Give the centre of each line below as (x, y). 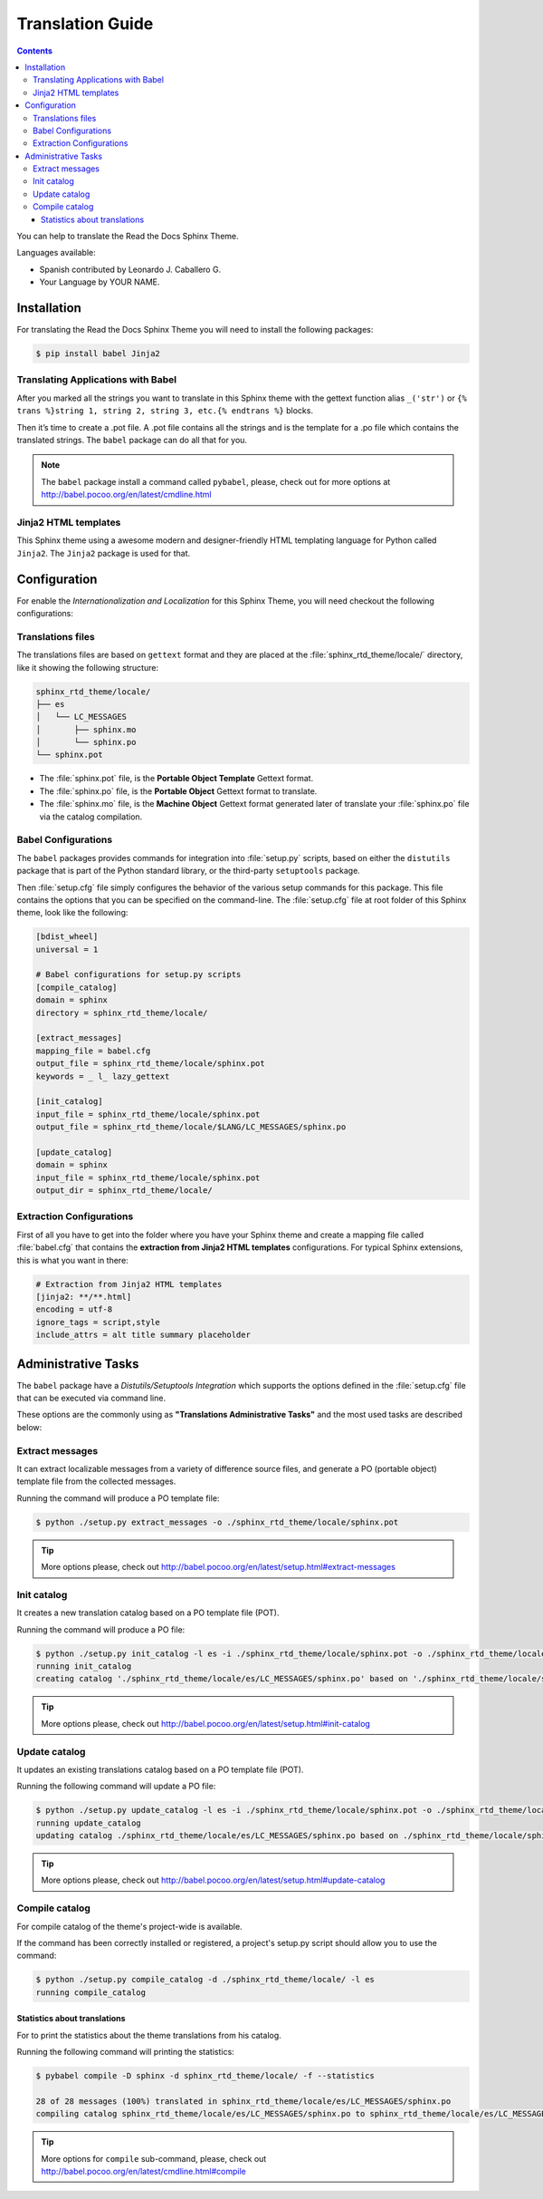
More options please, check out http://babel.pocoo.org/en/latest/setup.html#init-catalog (206, 1723)
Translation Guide (85, 24)
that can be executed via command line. (91, 1398)
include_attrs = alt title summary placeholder (143, 1335)
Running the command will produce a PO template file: (118, 1498)
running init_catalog (84, 1666)
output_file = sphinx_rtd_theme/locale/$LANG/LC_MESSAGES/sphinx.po (191, 1127)
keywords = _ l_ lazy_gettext (103, 1076)
